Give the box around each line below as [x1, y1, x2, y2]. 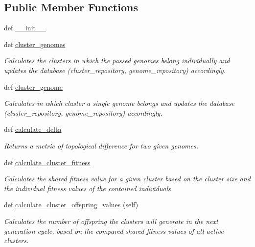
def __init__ [4, 23, 46, 33]
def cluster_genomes [4, 39, 66, 49]
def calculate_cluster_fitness [4, 157, 91, 167]
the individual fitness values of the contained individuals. [4, 183, 173, 193]
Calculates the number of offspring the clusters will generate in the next [4, 216, 218, 226]
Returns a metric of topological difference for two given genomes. [4, 140, 199, 150]
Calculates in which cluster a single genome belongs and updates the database [4, 98, 235, 108]
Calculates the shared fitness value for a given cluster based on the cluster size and [4, 173, 251, 184]
